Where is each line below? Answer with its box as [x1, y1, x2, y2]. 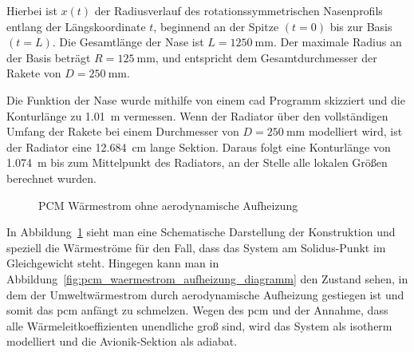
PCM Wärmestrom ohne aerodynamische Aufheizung [38, 196, 298, 213]
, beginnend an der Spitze [153, 18, 279, 34]
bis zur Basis [329, 18, 392, 34]
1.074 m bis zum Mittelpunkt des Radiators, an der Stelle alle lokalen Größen [6, 154, 388, 171]
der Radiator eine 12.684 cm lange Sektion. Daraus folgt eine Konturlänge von [6, 138, 391, 155]
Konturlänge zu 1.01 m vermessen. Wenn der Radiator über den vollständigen [6, 107, 388, 124]
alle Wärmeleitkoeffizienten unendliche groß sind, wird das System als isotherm [6, 317, 392, 334]
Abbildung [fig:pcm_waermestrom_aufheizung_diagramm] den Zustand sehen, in [6, 270, 408, 287]
